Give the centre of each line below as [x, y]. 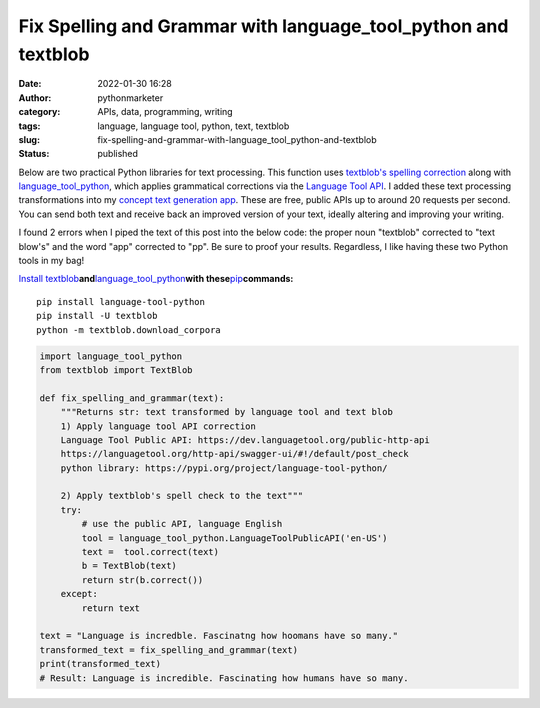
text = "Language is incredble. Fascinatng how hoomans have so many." [219, 636]
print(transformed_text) [100, 664]
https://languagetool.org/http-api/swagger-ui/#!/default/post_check [234, 454]
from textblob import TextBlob [116, 369]
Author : [35, 97]
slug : [29, 139]
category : [39, 112]
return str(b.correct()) [142, 579]
